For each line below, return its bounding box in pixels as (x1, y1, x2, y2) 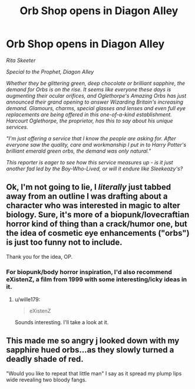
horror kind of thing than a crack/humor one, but (6, 219, 187, 229)
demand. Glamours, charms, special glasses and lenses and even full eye (6, 104, 186, 111)
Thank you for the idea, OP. (6, 253, 72, 260)
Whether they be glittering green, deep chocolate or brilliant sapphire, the (6, 80, 186, 87)
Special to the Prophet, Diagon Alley (6, 68, 94, 75)
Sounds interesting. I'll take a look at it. (14, 319, 109, 326)
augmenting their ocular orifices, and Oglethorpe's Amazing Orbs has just (6, 92, 187, 99)
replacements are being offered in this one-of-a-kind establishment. (6, 111, 172, 118)
